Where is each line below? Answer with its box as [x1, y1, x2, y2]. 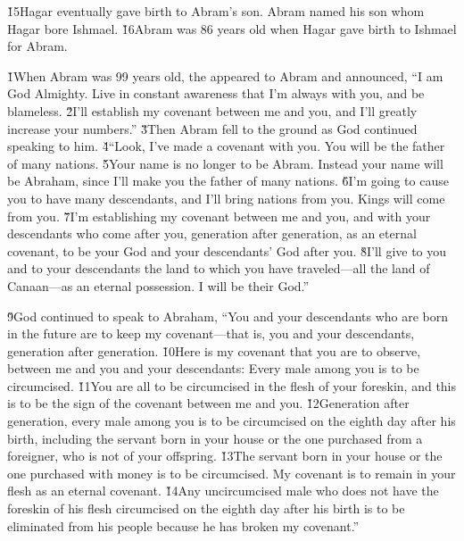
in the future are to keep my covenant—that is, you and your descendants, [7, 324, 415, 343]
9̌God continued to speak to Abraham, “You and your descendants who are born [7, 306, 449, 325]
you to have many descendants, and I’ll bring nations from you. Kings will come [7, 188, 445, 207]
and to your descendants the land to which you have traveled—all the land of [7, 259, 430, 278]
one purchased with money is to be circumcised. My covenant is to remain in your [7, 463, 456, 482]
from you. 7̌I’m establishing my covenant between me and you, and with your [7, 206, 431, 225]
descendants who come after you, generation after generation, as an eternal [7, 224, 417, 243]
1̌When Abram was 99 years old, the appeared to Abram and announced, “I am [7, 66, 443, 85]
